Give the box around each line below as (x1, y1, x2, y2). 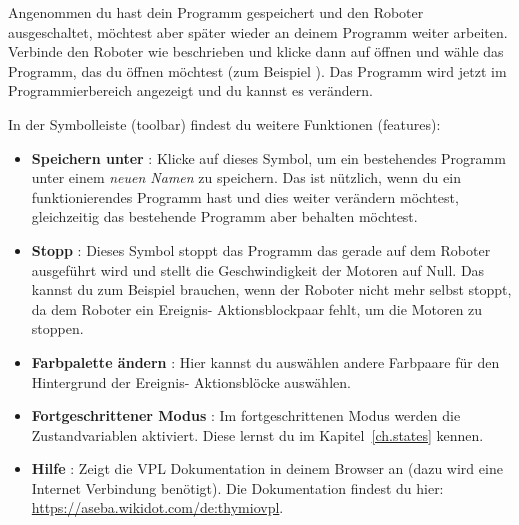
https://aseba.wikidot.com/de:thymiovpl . (31, 497, 284, 518)
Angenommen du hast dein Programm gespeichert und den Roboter (8, 2, 424, 22)
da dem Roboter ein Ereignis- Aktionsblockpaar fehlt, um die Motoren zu (31, 298, 483, 319)
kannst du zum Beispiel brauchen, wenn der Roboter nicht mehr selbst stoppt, (31, 279, 512, 300)
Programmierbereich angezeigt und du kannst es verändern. (8, 80, 373, 101)
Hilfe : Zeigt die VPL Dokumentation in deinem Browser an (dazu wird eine (31, 458, 503, 479)
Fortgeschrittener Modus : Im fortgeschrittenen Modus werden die (31, 405, 461, 426)
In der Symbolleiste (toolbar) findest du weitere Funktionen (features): (8, 113, 441, 134)
